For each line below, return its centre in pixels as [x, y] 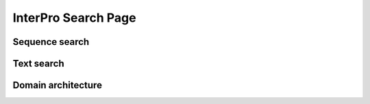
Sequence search [51, 42]
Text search [38, 64]
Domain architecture [58, 85]
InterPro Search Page [74, 18]
